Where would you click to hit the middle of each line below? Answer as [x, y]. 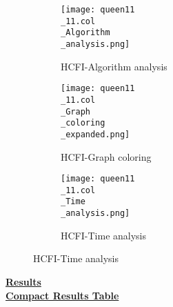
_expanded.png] [95, 134]
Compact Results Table [62, 295]
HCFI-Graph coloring [106, 156]
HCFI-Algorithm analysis [114, 66]
